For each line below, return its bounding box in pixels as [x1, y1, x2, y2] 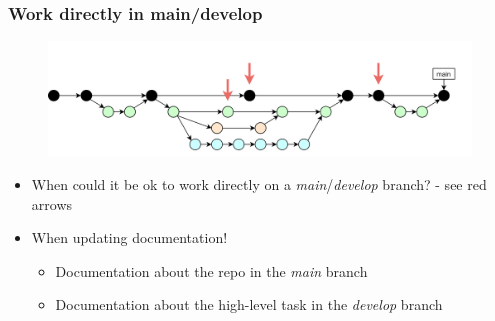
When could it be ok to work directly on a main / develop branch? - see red [31, 173, 487, 194]
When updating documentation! [31, 227, 228, 248]
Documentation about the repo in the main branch [55, 260, 368, 281]
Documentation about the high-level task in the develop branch [55, 294, 443, 315]
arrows [31, 193, 73, 214]
